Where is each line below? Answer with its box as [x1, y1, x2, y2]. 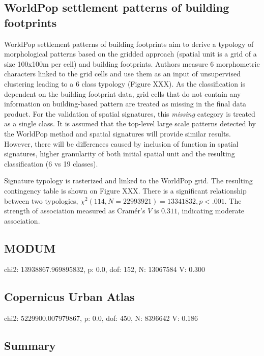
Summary [4, 338, 56, 353]
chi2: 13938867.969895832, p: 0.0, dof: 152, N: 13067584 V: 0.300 [4, 264, 206, 275]
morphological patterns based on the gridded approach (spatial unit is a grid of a [4, 48, 257, 59]
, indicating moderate [177, 205, 245, 216]
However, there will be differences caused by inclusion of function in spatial [4, 138, 239, 149]
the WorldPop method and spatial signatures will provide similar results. [4, 128, 231, 139]
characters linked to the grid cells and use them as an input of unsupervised [4, 68, 241, 79]
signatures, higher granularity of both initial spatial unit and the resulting [4, 148, 235, 159]
